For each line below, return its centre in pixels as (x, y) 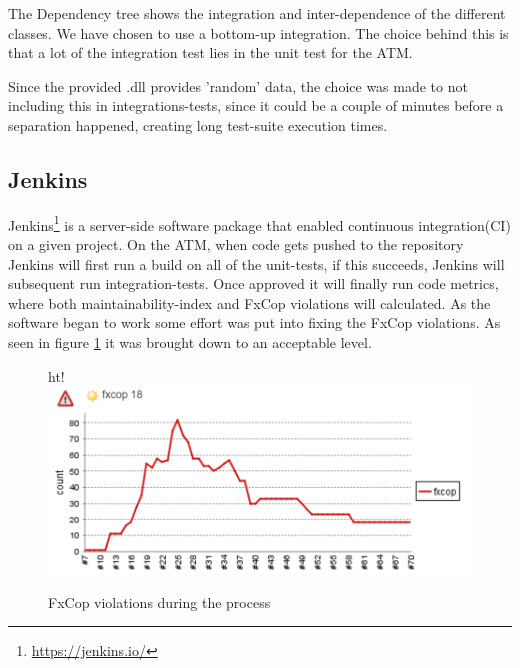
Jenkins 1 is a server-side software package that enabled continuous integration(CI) (259, 223)
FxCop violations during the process (159, 601)
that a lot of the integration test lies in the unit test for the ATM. (210, 52)
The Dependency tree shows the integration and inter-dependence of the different (257, 13)
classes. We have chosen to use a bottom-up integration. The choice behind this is (258, 32)
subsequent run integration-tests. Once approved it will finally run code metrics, (253, 283)
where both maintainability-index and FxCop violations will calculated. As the (249, 302)
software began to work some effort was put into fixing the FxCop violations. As (254, 322)
